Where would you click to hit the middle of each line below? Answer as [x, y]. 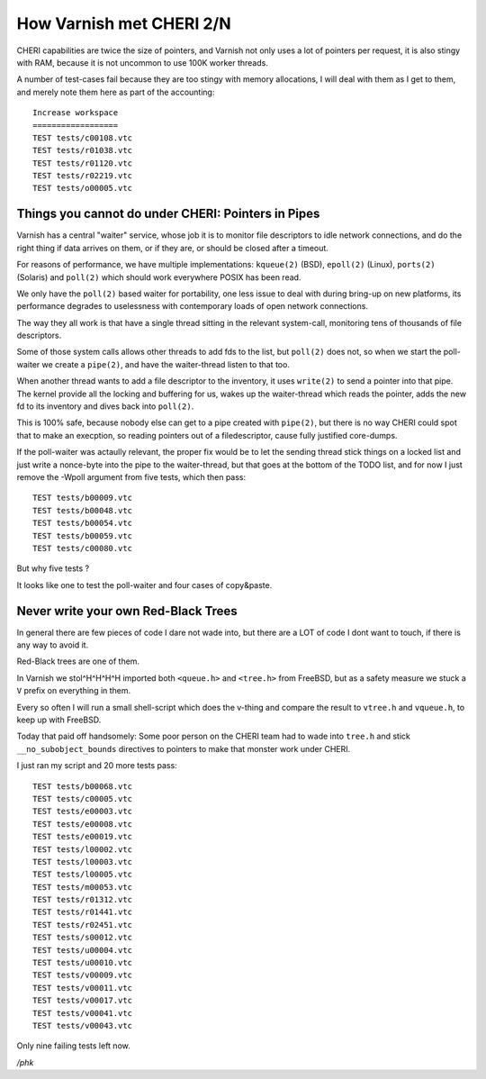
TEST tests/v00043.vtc [83, 1025]
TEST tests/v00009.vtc [83, 975]
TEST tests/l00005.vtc [83, 875]
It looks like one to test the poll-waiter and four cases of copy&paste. [144, 585]
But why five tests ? [53, 568]
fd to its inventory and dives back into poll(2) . [105, 406]
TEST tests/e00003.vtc [83, 812]
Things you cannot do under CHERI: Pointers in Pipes [168, 214]
